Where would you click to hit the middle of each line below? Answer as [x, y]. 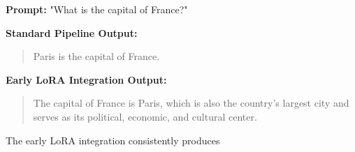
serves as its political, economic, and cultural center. [145, 116]
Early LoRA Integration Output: [86, 79]
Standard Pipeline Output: [72, 32]
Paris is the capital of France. [96, 56]
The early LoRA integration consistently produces [113, 140]
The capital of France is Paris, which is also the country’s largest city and [191, 103]
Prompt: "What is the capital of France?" [97, 9]
